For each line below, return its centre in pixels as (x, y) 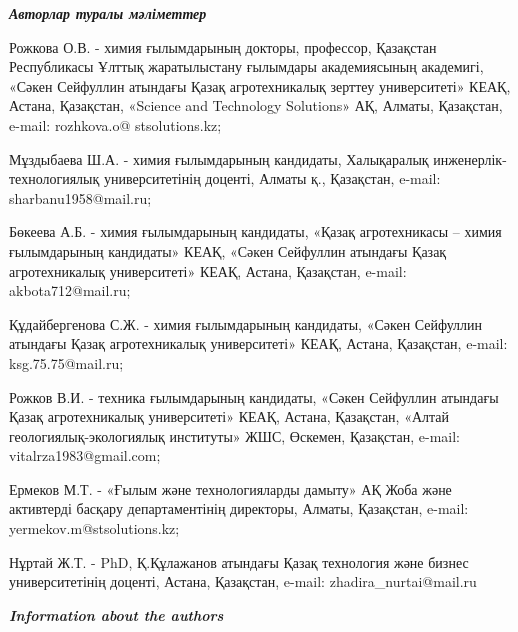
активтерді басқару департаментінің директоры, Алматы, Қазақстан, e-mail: (239, 508)
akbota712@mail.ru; (70, 290)
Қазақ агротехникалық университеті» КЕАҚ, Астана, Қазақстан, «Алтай (229, 416)
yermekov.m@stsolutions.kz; (94, 528)
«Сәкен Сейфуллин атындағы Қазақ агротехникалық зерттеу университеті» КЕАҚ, (260, 85)
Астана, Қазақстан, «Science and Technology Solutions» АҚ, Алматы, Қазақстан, (256, 105)
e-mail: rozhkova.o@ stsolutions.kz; (115, 124)
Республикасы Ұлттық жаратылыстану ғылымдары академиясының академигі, (246, 66)
